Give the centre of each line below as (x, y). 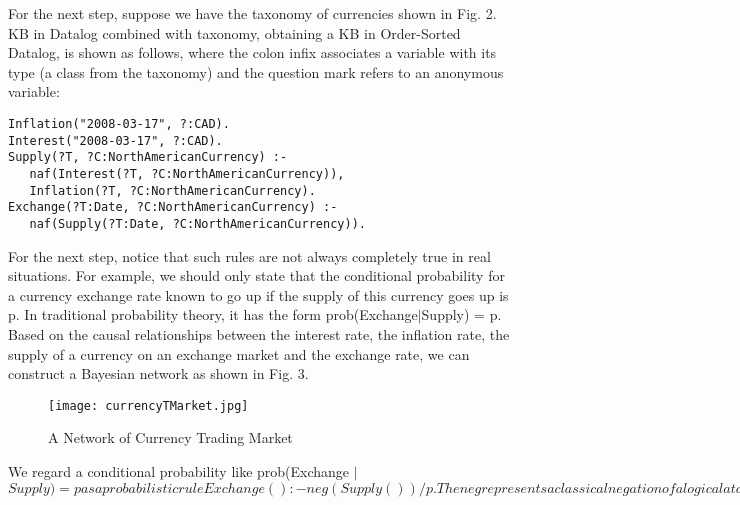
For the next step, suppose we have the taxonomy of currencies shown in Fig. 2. (252, 13)
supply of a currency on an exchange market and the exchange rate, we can (239, 353)
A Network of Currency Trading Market (170, 437)
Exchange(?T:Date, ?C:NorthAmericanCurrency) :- (173, 207)
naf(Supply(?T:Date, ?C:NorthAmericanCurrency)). (197, 223)
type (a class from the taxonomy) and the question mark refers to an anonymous (256, 71)
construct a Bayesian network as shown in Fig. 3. (158, 373)
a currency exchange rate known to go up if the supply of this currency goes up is (258, 294)
